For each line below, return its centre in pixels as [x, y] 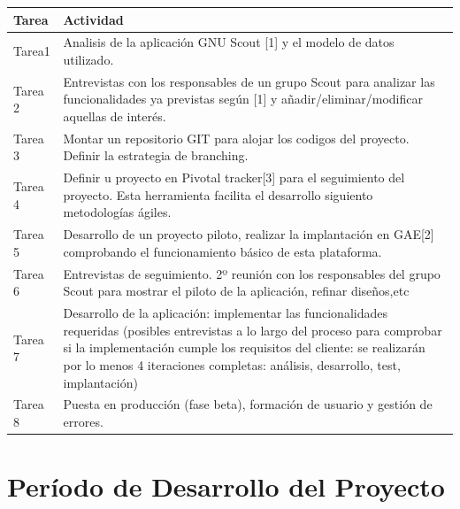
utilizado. [88, 59]
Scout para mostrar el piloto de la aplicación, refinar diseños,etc [236, 291]
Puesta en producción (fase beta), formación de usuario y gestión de [248, 404]
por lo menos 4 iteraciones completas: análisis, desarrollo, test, [232, 364]
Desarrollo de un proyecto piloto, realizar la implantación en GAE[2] [249, 234]
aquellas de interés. [115, 116]
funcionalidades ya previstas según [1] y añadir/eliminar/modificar [243, 99]
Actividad [93, 19]
